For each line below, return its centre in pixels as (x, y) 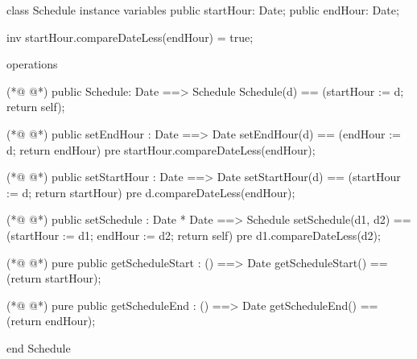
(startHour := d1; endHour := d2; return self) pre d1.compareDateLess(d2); (194, 235)
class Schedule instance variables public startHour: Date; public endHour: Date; (203, 10)
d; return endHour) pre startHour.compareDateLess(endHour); (161, 149)
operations (32, 64)
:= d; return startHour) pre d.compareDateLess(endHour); (151, 192)
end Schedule (39, 347)
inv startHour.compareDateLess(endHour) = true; (130, 37)
